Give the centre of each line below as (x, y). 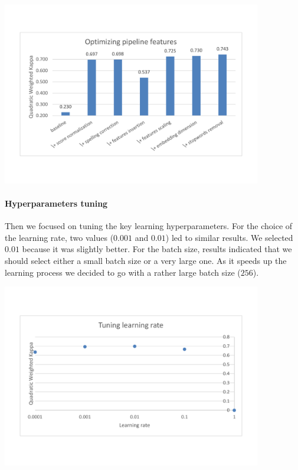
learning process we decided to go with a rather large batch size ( (123, 272)
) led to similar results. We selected (229, 237)
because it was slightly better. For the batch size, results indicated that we (157, 249)
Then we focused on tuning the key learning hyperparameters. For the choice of (149, 226)
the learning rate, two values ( (59, 237)
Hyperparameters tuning (56, 203)
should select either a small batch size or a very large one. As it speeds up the (146, 261)
